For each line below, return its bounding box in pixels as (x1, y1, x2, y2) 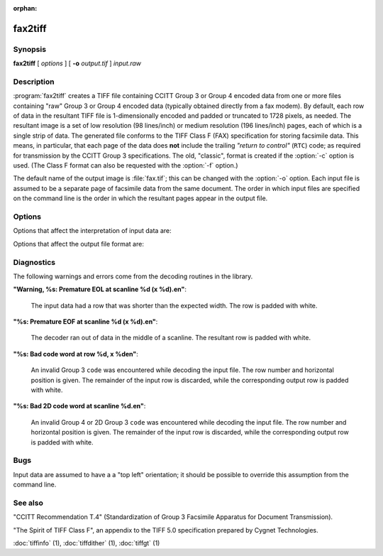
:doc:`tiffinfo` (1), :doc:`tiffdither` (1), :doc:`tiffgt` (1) (13, 539, 160, 547)
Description (13, 77, 55, 87)
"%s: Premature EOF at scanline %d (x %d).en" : (13, 317, 158, 326)
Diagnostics (13, 257, 56, 267)
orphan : (13, 4, 38, 12)
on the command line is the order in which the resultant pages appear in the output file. (13, 194, 268, 202)
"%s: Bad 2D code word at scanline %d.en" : (13, 402, 146, 410)
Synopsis (13, 44, 46, 54)
